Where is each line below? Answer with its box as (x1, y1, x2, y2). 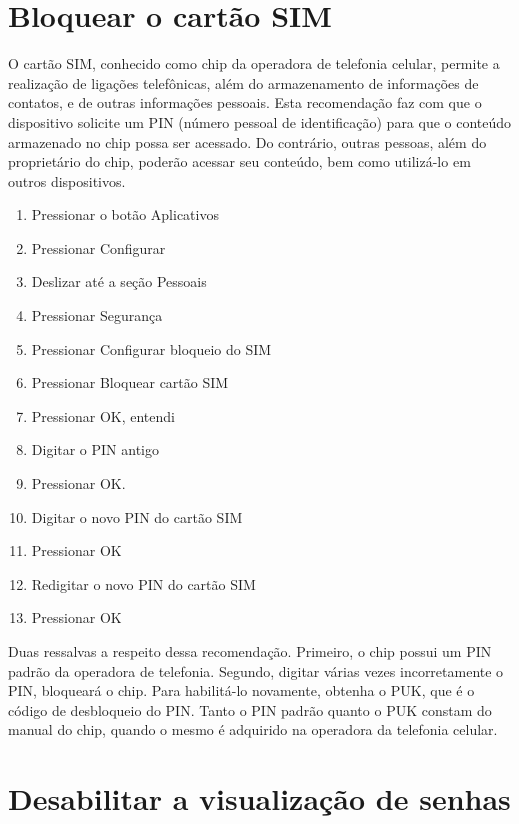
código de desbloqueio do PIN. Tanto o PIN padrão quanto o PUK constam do (8, 699, 492, 720)
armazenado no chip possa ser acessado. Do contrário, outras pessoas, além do (8, 131, 487, 152)
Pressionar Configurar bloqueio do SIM (31, 338, 272, 359)
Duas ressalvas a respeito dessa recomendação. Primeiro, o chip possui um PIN (8, 641, 492, 661)
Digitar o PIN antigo (31, 439, 160, 460)
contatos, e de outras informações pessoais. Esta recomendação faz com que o (8, 92, 482, 113)
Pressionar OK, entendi (31, 405, 175, 426)
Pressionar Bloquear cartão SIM (31, 372, 229, 393)
